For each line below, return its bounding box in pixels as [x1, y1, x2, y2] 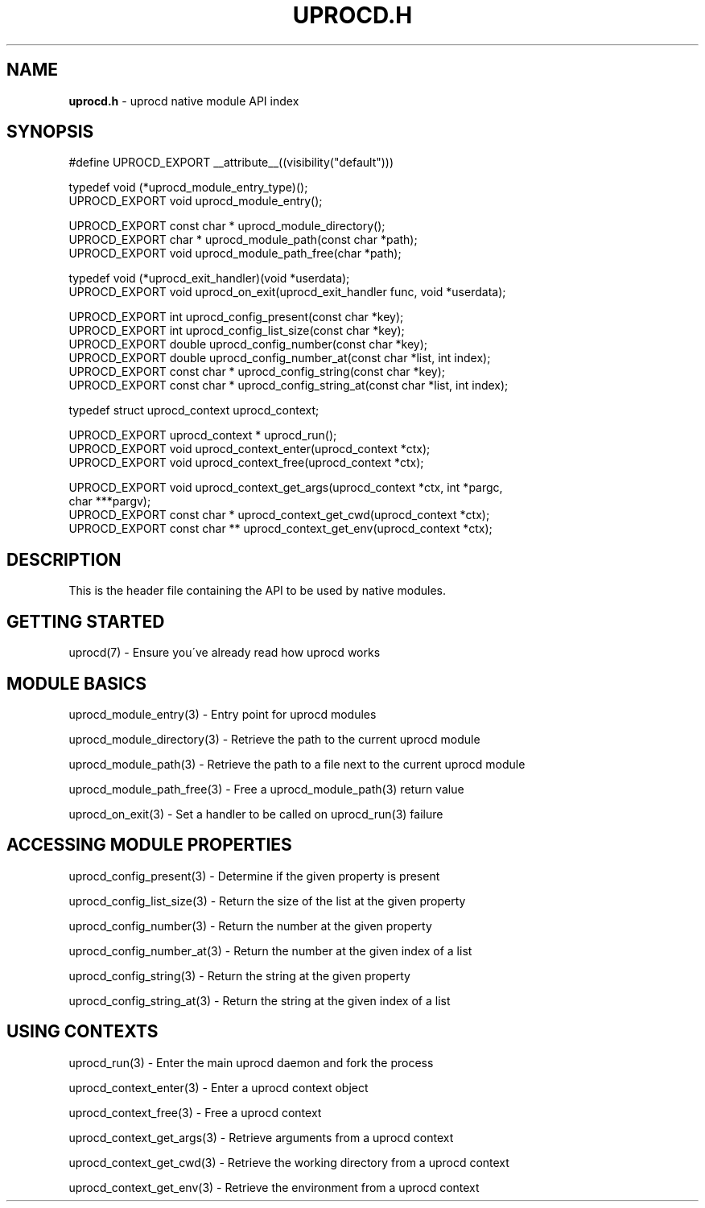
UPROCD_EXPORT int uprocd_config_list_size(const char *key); [68, 324, 405, 338]
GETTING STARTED [6, 611, 165, 632]
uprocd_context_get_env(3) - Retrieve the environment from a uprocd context [68, 1180, 480, 1194]
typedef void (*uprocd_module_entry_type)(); [68, 180, 308, 195]
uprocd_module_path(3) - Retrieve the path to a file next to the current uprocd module [68, 757, 526, 771]
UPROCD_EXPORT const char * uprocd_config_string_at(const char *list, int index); [68, 378, 509, 393]
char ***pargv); [68, 494, 151, 509]
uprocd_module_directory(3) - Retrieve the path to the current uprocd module [68, 732, 480, 746]
